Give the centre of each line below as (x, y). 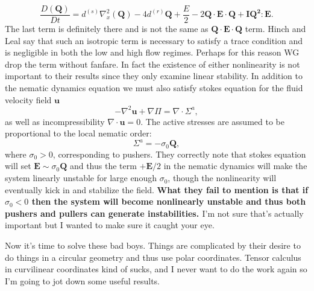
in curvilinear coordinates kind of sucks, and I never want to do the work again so (156, 269)
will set (18, 166)
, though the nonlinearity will (222, 178)
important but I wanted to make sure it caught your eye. (110, 225)
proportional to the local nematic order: (78, 133)
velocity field (28, 99)
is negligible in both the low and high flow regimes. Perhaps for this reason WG (152, 52)
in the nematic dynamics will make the (235, 166)
